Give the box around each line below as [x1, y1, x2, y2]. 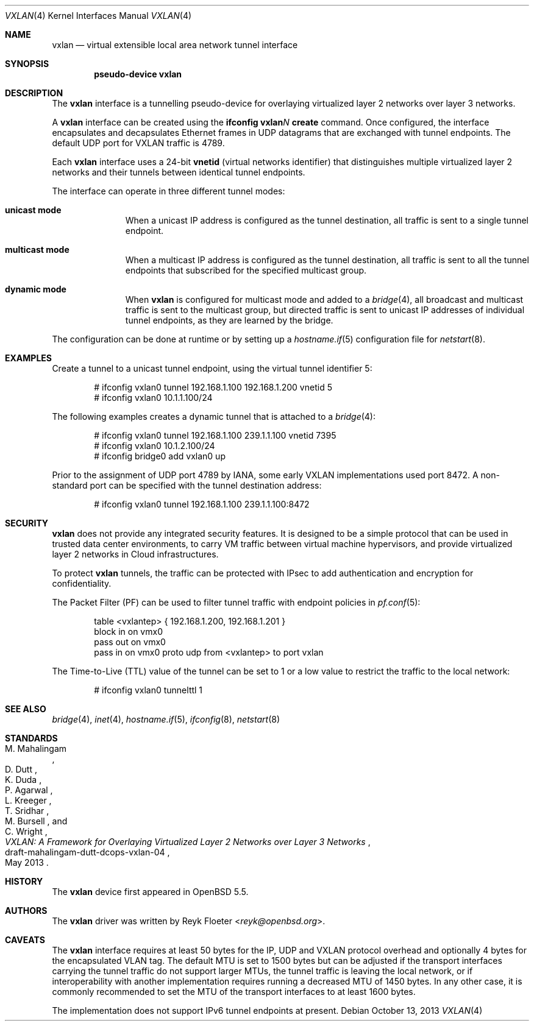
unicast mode [5, 205, 62, 215]
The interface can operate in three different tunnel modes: [52, 186, 285, 196]
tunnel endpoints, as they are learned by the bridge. [125, 315, 333, 325]
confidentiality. [52, 578, 112, 589]
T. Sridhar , [5, 805, 49, 816]
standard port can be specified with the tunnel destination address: [52, 480, 322, 490]
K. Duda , [5, 774, 42, 785]
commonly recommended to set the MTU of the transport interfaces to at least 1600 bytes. [52, 986, 416, 997]
